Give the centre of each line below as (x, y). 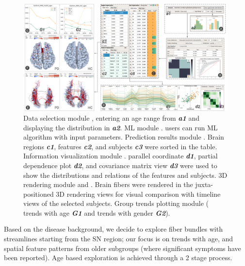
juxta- (204, 184)
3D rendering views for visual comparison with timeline (138, 194)
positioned (39, 194)
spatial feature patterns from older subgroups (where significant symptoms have (122, 248)
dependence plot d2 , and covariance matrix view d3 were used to (120, 165)
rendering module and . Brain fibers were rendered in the (108, 184)
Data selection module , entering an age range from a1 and (112, 117)
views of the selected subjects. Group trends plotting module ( (116, 203)
